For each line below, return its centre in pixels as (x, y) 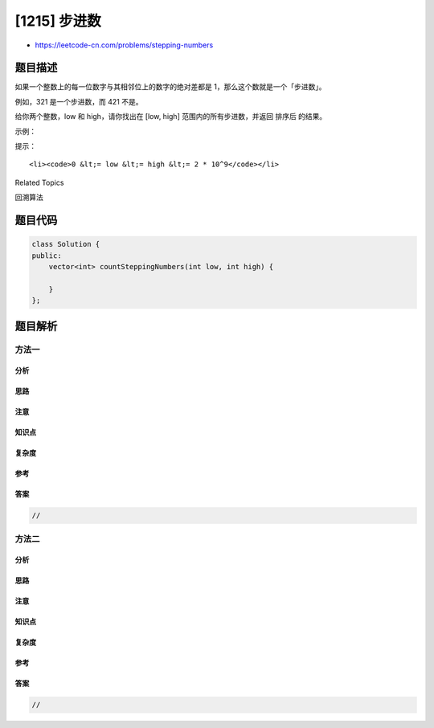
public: (47, 256)
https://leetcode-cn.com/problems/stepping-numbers (124, 45)
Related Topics (39, 182)
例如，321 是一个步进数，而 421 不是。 (79, 101)
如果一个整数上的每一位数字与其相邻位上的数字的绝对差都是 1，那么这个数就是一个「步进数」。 (170, 87)
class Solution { (66, 244)
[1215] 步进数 (58, 21)
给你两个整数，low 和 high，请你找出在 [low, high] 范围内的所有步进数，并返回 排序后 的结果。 (171, 117)
